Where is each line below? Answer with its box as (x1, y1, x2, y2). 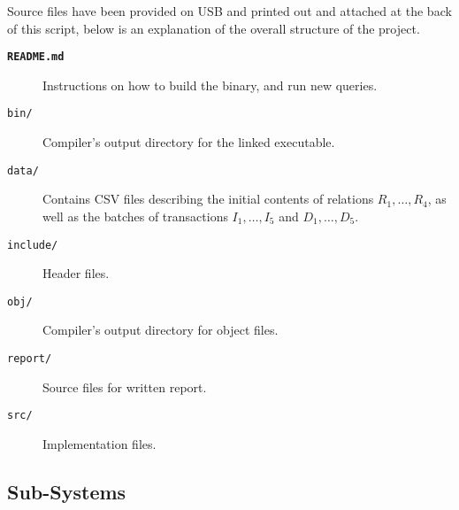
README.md (7, 50, 65, 64)
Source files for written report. (42, 377, 207, 396)
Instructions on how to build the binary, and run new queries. (42, 75, 378, 94)
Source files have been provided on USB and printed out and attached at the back (7, 2, 452, 19)
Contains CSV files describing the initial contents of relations (42, 189, 374, 208)
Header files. (42, 264, 110, 282)
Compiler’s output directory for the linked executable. (42, 133, 335, 151)
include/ (7, 238, 58, 251)
